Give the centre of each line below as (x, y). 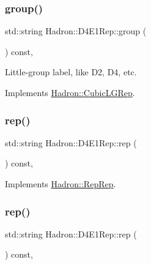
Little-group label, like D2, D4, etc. (71, 72)
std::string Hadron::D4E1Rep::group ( (76, 31)
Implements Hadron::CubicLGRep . (70, 92)
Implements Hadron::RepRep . (61, 184)
